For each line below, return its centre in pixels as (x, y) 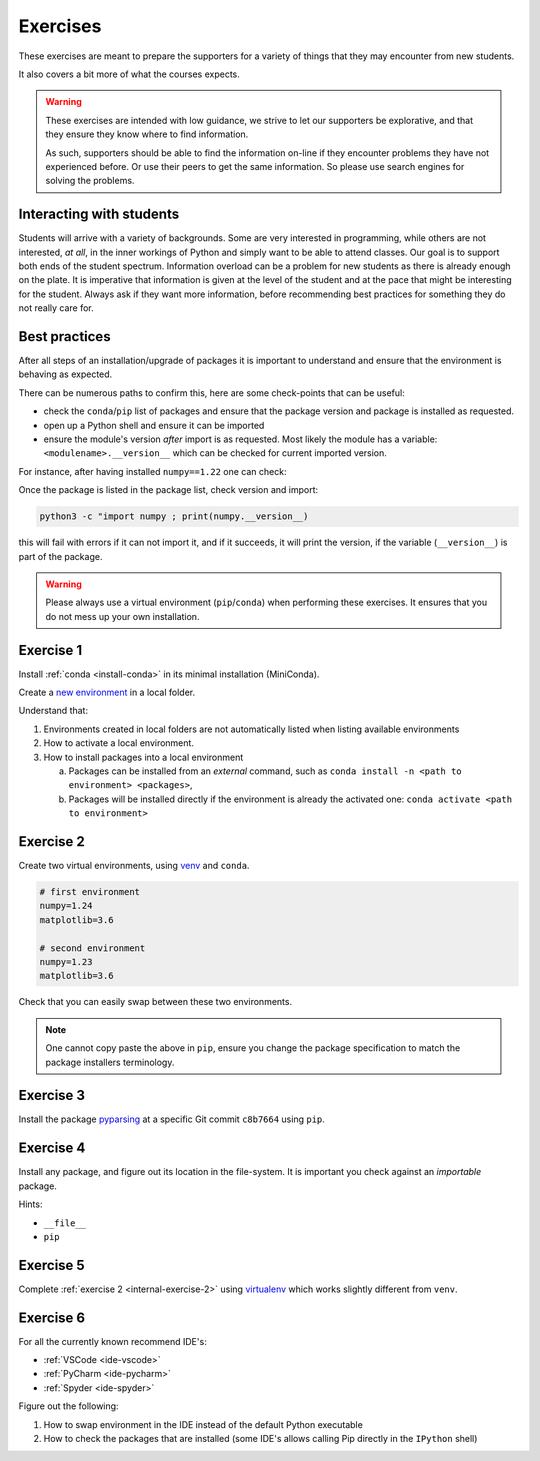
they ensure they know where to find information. (147, 134)
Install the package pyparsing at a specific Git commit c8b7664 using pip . (171, 1119)
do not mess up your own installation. (122, 616)
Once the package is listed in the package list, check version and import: (168, 490)
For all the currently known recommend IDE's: (112, 1341)
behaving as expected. (65, 374)
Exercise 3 (51, 1095)
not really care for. (56, 308)
